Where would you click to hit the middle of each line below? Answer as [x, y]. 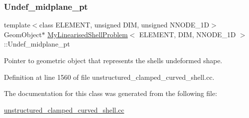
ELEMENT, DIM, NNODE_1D [187, 34]
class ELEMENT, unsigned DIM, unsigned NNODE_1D [124, 25]
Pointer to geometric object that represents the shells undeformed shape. [113, 60]
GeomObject [23, 34]
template [17, 25]
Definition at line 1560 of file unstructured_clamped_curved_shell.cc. [109, 77]
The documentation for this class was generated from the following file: [111, 93]
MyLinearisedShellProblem [87, 34]
